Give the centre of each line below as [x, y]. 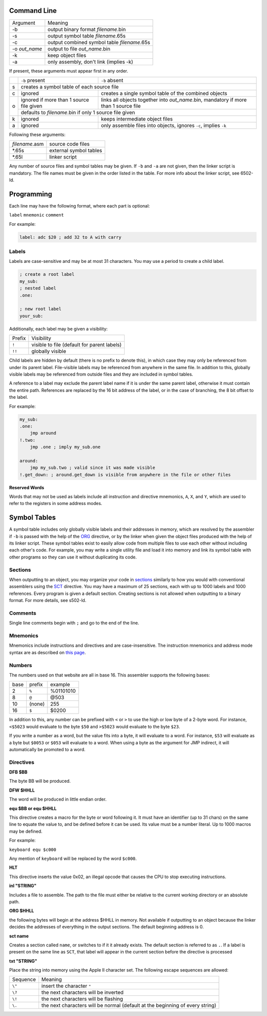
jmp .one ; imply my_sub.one [65, 447]
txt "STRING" [23, 961]
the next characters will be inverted [82, 992]
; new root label [41, 309]
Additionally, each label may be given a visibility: [59, 329]
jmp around [43, 433]
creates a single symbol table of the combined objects [164, 93]
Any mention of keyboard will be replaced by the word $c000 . [73, 858]
